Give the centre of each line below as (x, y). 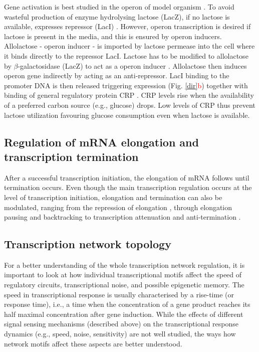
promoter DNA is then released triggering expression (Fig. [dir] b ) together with (126, 85)
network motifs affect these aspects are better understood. (93, 343)
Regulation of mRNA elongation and (101, 142)
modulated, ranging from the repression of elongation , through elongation (118, 207)
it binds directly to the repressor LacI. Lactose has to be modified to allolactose (126, 55)
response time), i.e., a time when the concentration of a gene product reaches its (127, 304)
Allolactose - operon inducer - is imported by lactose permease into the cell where (129, 46)
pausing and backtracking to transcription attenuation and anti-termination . (122, 217)
